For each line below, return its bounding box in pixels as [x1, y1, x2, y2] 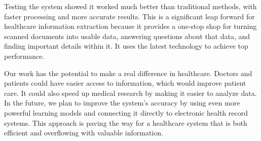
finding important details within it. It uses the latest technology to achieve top [4, 41, 248, 51]
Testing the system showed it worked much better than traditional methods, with [4, 1, 257, 11]
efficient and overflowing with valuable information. [4, 127, 163, 138]
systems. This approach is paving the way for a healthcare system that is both [4, 117, 247, 128]
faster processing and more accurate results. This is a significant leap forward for [4, 11, 255, 21]
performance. [4, 50, 45, 61]
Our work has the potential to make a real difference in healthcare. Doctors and [4, 67, 252, 78]
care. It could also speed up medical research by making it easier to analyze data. [4, 87, 257, 98]
